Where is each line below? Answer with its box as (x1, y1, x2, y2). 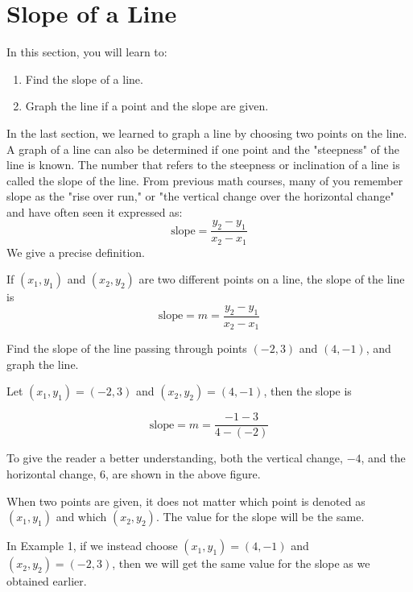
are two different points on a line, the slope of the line (138, 271, 405, 288)
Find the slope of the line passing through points (6, 340, 247, 357)
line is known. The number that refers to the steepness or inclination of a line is (6, 156, 400, 173)
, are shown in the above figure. (105, 466, 261, 482)
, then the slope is (263, 383, 352, 399)
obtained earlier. (6, 573, 87, 590)
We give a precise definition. (6, 243, 146, 260)
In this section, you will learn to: (6, 43, 167, 60)
